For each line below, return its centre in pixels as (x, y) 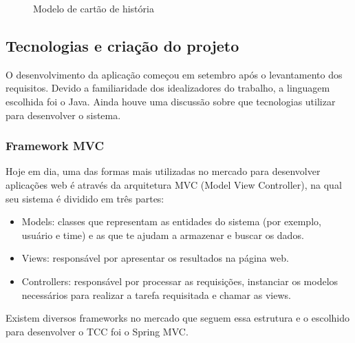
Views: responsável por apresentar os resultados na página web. (155, 258)
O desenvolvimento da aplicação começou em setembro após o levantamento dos (174, 74)
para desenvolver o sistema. (63, 115)
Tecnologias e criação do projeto (122, 45)
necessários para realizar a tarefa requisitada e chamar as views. (156, 294)
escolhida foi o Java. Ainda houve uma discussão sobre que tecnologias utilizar (171, 101)
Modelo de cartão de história (94, 8)
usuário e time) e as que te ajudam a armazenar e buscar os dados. (163, 235)
